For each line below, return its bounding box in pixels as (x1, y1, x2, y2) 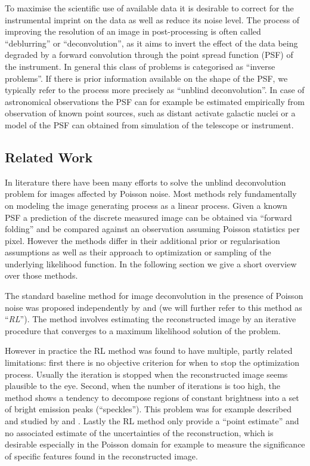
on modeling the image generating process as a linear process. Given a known (5, 199, 287, 211)
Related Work (5, 147, 93, 166)
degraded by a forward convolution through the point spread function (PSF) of (5, 48, 293, 61)
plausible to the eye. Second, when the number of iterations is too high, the (5, 379, 280, 392)
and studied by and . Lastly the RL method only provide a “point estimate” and (5, 415, 299, 427)
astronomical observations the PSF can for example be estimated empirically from (5, 95, 305, 107)
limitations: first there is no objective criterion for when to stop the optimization (5, 356, 300, 369)
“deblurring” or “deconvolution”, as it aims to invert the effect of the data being (5, 36, 298, 49)
